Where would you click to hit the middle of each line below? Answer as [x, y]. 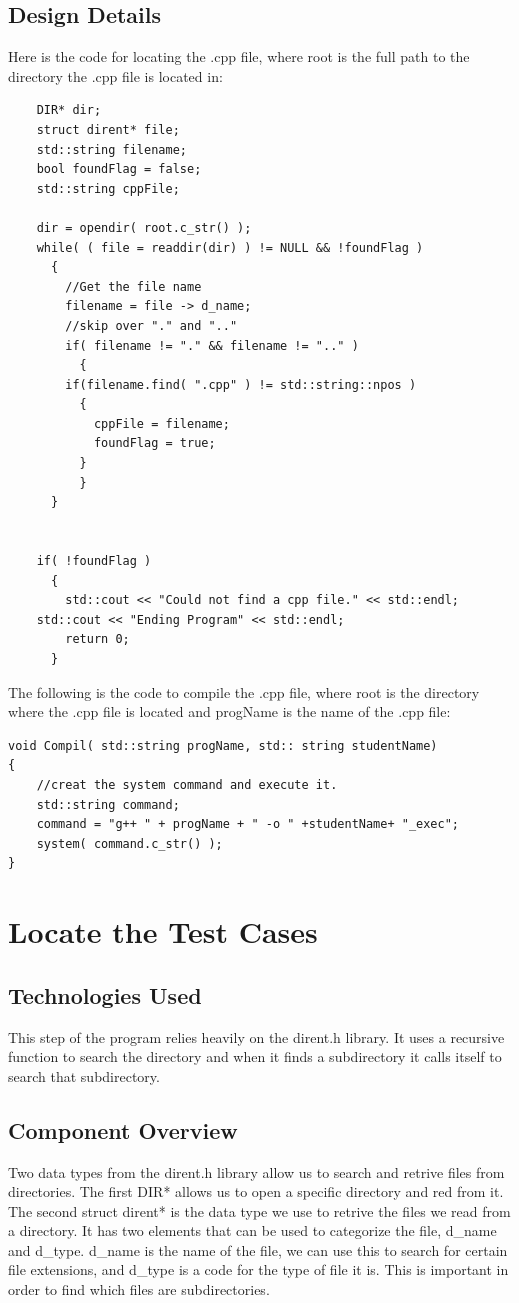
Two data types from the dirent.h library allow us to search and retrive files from [256, 1171]
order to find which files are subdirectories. [139, 1289]
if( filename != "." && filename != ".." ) [212, 345]
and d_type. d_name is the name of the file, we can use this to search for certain [258, 1249]
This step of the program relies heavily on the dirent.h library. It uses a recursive [256, 1036]
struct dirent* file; [108, 129]
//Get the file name [133, 286]
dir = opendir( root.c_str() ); [144, 227]
